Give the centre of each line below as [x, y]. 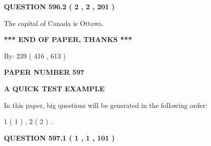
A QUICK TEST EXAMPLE [54, 88]
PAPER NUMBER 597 [44, 72]
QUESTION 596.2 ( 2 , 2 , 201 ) [59, 6]
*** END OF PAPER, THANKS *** [68, 39]
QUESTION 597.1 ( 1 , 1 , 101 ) [59, 137]
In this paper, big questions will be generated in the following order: [106, 105]
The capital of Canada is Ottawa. [54, 23]
